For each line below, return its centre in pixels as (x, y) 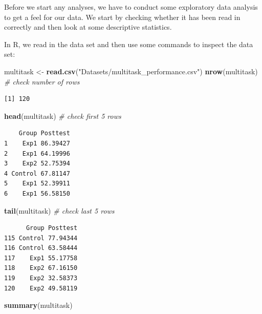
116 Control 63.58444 (41, 248)
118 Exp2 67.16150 (41, 268)
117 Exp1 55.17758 (41, 258)
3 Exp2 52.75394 (37, 164)
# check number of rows (42, 81)
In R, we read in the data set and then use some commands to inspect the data (129, 44)
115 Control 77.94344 (41, 238)
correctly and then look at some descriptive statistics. (88, 27)
